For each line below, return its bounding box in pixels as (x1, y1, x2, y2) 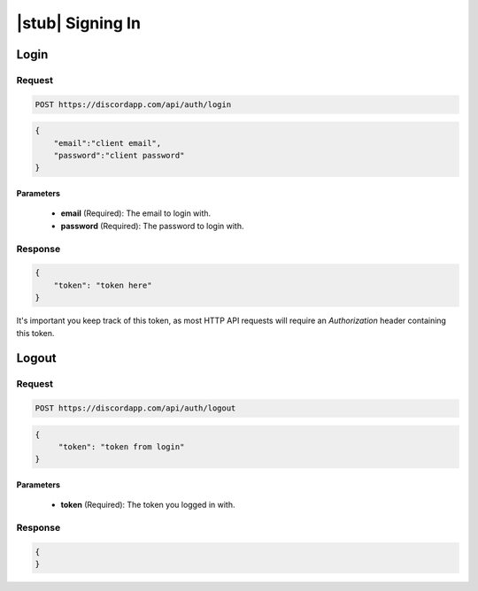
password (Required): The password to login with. (60, 220, 244, 231)
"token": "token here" (53, 280, 152, 290)
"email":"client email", (53, 138, 162, 148)
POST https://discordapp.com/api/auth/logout (35, 403, 236, 413)
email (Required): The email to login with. (60, 208, 212, 219)
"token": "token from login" (58, 442, 185, 452)
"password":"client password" (53, 150, 185, 161)
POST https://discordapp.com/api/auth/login (35, 99, 232, 110)
